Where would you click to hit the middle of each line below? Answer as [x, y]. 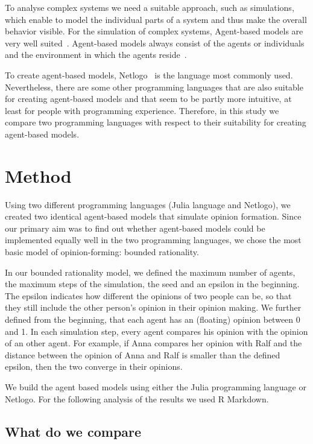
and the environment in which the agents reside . [96, 55]
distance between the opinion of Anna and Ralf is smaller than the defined [143, 354]
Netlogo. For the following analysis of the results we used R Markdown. [137, 398]
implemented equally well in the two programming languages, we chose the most [153, 240]
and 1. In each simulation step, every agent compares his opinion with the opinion [156, 331]
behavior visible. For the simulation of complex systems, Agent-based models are [154, 31]
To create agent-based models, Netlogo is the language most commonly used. [149, 75]
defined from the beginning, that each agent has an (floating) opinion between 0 [153, 319]
